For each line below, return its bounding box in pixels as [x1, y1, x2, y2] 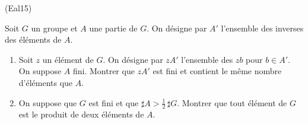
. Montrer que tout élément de [177, 96, 287, 109]
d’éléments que [18, 76, 73, 88]
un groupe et [31, 21, 78, 34]
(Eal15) [5, 2, 32, 14]
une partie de [89, 21, 138, 34]
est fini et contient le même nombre [153, 65, 282, 77]
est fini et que [88, 96, 139, 109]
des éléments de [5, 33, 62, 46]
